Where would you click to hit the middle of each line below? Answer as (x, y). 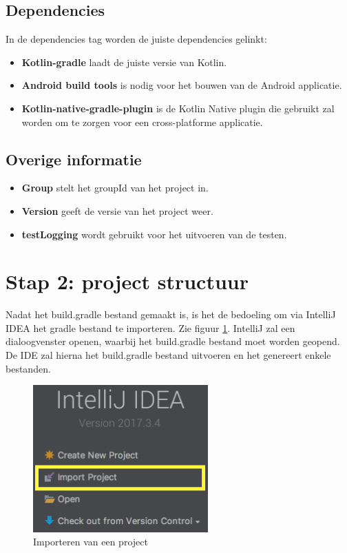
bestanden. (28, 368)
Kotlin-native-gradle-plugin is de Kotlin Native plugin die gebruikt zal (178, 108)
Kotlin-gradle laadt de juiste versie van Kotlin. (124, 62)
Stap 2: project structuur (127, 281)
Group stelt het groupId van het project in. (115, 188)
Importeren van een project (91, 542)
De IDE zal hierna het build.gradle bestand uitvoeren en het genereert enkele (168, 355)
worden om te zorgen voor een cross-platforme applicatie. (142, 122)
